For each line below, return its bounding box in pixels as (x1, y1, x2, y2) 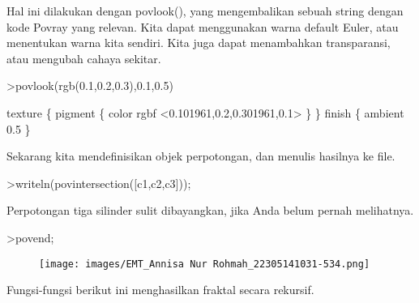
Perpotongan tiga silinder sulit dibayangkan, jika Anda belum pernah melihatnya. (6, 202, 414, 219)
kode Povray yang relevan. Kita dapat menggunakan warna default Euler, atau (6, 18, 399, 35)
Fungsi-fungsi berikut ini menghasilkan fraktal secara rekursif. (6, 281, 314, 298)
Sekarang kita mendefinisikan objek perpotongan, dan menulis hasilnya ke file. (6, 147, 395, 164)
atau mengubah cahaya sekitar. (6, 49, 161, 66)
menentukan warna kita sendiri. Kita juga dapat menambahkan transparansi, (6, 34, 391, 51)
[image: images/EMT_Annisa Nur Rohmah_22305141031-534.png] (39, 258, 370, 270)
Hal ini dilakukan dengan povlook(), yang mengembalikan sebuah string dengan (6, 2, 404, 19)
